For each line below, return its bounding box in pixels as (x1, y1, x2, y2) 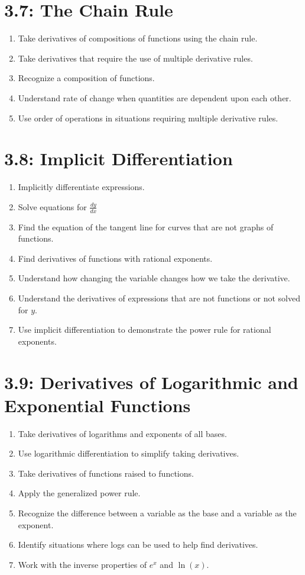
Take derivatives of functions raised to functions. (18, 467, 194, 479)
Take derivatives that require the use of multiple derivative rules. (18, 52, 253, 64)
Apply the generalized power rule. (18, 487, 141, 499)
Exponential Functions (4, 393, 191, 417)
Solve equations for (18, 200, 87, 213)
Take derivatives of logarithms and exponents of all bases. (18, 427, 227, 439)
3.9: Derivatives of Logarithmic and (4, 370, 298, 394)
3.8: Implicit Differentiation (4, 146, 233, 171)
